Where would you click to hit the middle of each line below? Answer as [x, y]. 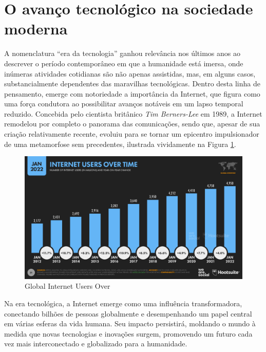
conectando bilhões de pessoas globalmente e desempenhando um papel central [128, 313]
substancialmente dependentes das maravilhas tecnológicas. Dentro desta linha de [132, 84]
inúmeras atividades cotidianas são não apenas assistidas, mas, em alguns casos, [130, 73]
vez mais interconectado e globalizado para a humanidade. [96, 344]
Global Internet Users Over [68, 286]
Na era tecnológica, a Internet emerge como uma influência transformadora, [123, 303]
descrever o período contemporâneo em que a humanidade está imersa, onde [124, 63]
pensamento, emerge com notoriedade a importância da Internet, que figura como [132, 93]
